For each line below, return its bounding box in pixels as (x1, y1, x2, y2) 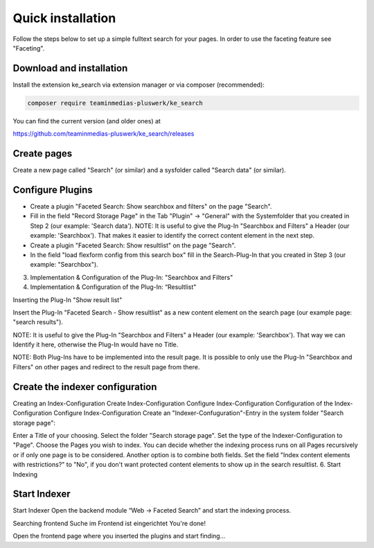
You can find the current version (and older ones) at (12, 116, 161, 125)
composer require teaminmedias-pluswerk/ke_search (27, 99, 204, 107)
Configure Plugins (12, 184, 93, 195)
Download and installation (12, 62, 128, 74)
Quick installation (12, 10, 116, 26)
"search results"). (12, 318, 64, 326)
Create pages (12, 148, 73, 159)
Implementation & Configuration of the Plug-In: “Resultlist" (30, 283, 197, 291)
